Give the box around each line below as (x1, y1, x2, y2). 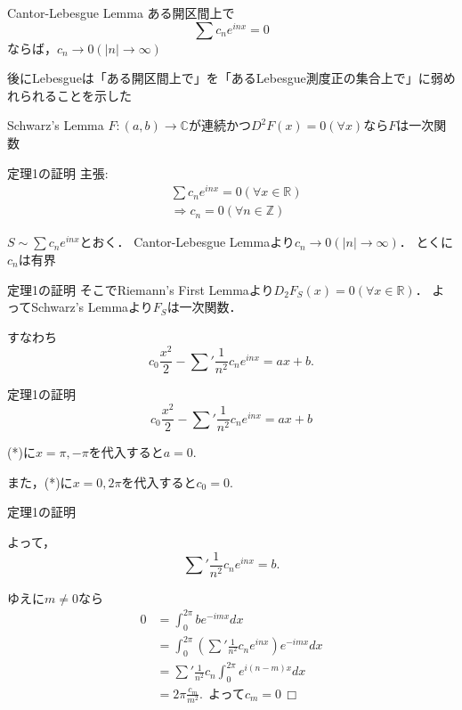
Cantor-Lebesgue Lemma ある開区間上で (7, 4, 235, 21)
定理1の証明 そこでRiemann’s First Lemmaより (7, 280, 274, 298)
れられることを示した (7, 86, 132, 104)
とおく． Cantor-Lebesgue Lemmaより (79, 233, 295, 251)
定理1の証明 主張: (7, 163, 109, 182)
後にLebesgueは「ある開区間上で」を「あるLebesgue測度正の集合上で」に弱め (7, 69, 456, 87)
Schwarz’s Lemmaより (31, 298, 153, 316)
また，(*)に (7, 472, 73, 491)
